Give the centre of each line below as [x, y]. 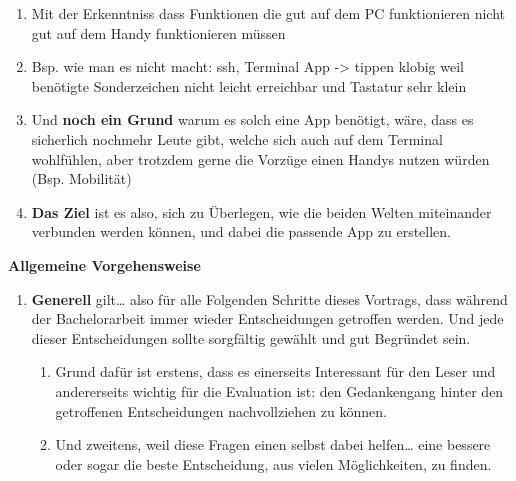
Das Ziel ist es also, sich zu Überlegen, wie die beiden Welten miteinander [261, 211]
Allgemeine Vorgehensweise [104, 264]
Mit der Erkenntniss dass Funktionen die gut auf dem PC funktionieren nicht [268, 13]
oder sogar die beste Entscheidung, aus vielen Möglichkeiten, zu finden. [273, 463]
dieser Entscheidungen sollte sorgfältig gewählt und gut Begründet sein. [251, 337]
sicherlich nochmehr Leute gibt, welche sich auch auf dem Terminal [237, 138]
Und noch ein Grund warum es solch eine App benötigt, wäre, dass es [252, 119]
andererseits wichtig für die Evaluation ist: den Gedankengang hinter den [279, 390]
